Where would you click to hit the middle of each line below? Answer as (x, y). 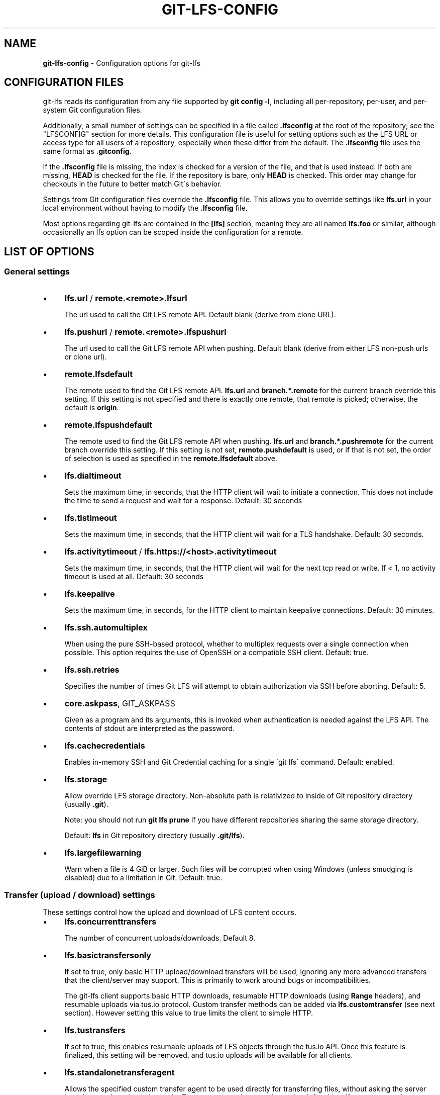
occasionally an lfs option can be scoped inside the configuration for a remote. (173, 232)
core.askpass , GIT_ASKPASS (120, 703)
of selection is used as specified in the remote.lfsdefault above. (171, 458)
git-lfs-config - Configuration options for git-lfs (122, 63)
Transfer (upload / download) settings (80, 895)
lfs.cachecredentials (105, 745)
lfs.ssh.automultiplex (106, 627)
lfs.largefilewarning (103, 852)
